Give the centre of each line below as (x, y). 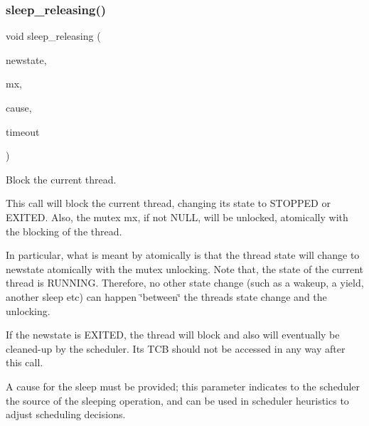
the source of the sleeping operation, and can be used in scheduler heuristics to (177, 400)
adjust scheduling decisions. (66, 414)
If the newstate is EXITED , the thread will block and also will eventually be (173, 335)
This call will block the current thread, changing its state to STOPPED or (168, 203)
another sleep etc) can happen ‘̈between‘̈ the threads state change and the (166, 296)
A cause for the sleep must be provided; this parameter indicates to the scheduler (183, 386)
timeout (23, 131)
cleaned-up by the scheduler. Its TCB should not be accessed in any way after (176, 348)
